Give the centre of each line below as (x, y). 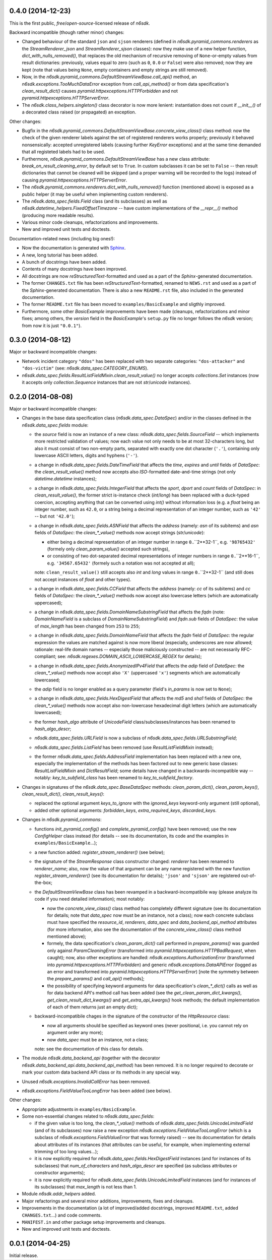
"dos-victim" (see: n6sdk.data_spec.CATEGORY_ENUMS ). (85, 368)
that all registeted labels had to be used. (63, 152)
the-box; (43, 883)
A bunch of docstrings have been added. (64, 262)
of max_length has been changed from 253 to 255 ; (87, 626)
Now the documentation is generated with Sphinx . (74, 248)
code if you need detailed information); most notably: (90, 899)
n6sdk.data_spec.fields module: (55, 425)
